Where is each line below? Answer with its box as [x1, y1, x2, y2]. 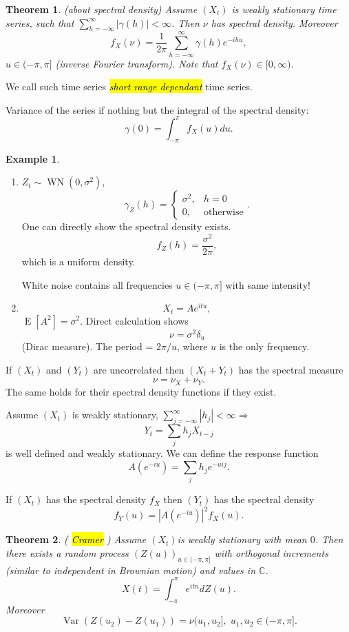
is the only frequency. [219, 339, 310, 354]
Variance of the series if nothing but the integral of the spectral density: [6, 102, 309, 116]
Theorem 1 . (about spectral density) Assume [6, 2, 198, 16]
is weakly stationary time [231, 2, 337, 16]
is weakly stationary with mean [177, 532, 307, 547]
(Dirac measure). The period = [21, 339, 154, 354]
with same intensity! [225, 277, 310, 292]
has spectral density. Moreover [211, 15, 338, 30]
